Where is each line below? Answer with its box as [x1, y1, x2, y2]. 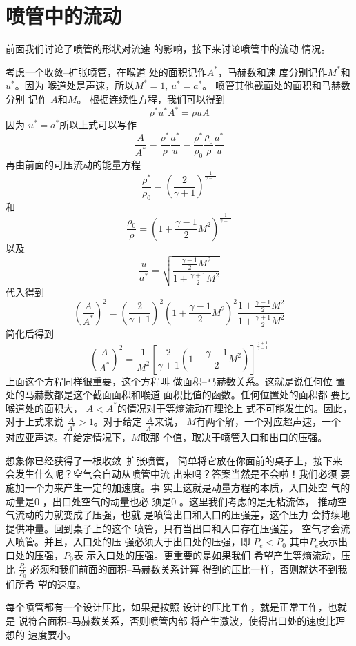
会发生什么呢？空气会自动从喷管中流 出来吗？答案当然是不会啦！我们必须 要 [6, 467, 350, 481]
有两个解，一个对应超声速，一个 [196, 414, 342, 429]
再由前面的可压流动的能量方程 [6, 157, 141, 171]
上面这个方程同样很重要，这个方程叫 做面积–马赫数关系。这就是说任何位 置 [6, 373, 346, 388]
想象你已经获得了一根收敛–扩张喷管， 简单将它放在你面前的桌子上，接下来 [6, 453, 342, 467]
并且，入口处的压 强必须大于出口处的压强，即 [43, 534, 250, 549]
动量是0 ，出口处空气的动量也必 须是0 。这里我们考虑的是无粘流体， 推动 [6, 493, 337, 508]
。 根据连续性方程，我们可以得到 [77, 91, 226, 106]
